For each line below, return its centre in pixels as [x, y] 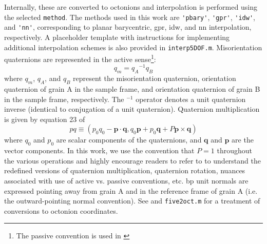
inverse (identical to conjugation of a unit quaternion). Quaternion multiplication [132, 109]
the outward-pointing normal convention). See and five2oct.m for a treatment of [132, 201]
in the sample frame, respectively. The [64, 99]
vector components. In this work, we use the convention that [99, 150]
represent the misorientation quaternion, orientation [155, 78]
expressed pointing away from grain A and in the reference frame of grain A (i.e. [131, 190]
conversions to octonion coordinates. [61, 210]
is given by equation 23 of [45, 119]
